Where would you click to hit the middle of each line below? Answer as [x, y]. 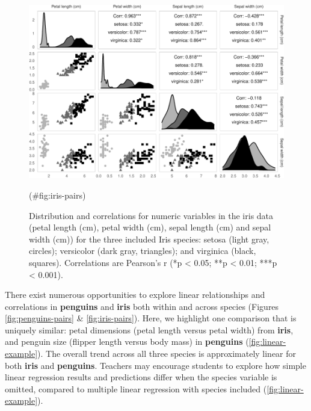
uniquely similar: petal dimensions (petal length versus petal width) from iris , [149, 329]
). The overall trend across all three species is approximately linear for [167, 354]
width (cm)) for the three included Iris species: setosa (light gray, [149, 239]
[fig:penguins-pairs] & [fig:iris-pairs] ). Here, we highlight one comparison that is [151, 318]
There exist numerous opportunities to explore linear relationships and [135, 295]
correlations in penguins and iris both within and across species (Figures [142, 306]
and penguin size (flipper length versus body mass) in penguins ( [127, 341]
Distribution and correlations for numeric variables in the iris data [151, 215]
